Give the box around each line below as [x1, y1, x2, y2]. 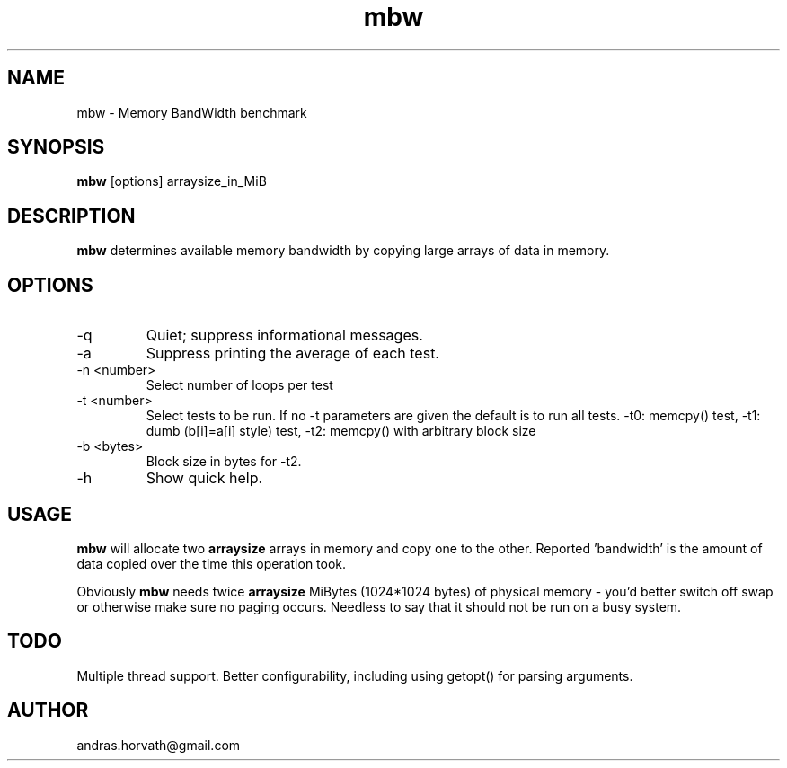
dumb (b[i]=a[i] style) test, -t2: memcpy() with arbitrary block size [146, 423, 536, 439]
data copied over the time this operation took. [76, 555, 347, 571]
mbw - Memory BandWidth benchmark [76, 104, 307, 120]
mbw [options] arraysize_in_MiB [76, 173, 267, 190]
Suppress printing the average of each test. [146, 344, 439, 363]
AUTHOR [7, 699, 89, 722]
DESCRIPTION [7, 204, 136, 227]
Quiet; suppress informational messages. [146, 326, 423, 345]
